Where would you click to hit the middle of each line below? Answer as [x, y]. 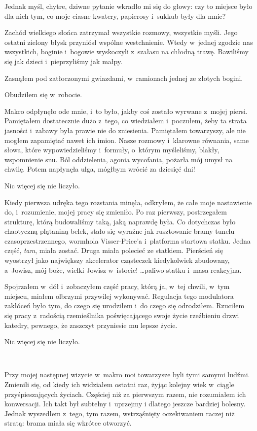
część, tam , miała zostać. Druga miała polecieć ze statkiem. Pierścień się [114, 250]
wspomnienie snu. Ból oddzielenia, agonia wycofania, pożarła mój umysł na [119, 159]
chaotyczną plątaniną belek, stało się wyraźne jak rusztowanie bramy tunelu [120, 231]
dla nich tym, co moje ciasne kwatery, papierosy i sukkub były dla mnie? [115, 16]
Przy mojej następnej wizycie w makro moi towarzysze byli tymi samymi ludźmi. [127, 375]
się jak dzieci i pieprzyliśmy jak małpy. [64, 61]
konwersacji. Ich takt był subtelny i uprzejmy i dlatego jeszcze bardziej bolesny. [125, 404]
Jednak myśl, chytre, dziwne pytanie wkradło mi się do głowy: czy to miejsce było [128, 6]
